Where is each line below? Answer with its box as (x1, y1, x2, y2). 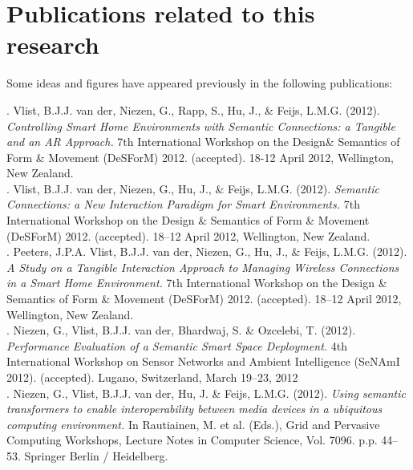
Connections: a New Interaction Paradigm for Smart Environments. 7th (6, 196, 360, 213)
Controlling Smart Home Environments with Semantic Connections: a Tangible (6, 117, 395, 134)
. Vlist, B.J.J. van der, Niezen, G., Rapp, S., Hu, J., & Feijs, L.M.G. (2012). (6, 101, 380, 118)
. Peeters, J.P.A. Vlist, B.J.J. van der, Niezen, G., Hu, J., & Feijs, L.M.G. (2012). (6, 243, 407, 260)
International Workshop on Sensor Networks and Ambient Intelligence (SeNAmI (6, 353, 400, 370)
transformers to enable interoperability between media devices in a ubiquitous (6, 400, 383, 417)
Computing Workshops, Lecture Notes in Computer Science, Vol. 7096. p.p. (6, 432, 378, 448)
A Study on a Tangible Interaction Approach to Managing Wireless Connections (6, 258, 399, 275)
